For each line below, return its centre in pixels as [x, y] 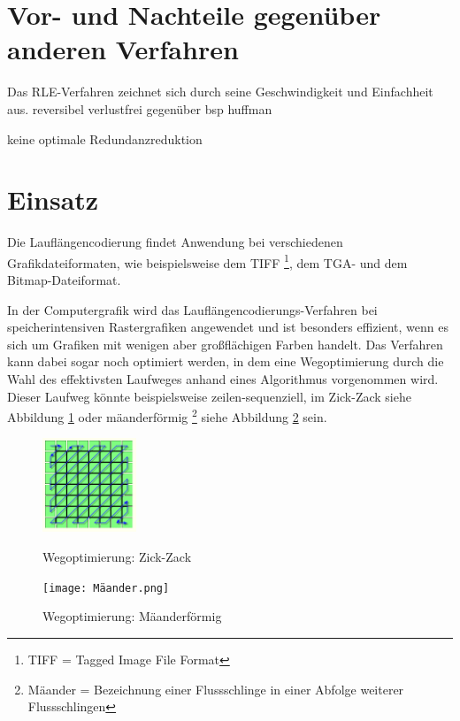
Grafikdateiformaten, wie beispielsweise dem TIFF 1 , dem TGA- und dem [207, 261]
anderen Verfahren [123, 49]
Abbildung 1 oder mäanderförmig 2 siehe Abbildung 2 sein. [167, 415]
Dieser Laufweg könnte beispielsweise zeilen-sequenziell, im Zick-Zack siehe [209, 396]
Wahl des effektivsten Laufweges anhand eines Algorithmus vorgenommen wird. [223, 379]
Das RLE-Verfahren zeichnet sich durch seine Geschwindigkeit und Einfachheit [220, 92]
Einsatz [53, 199]
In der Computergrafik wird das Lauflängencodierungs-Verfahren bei [192, 309]
